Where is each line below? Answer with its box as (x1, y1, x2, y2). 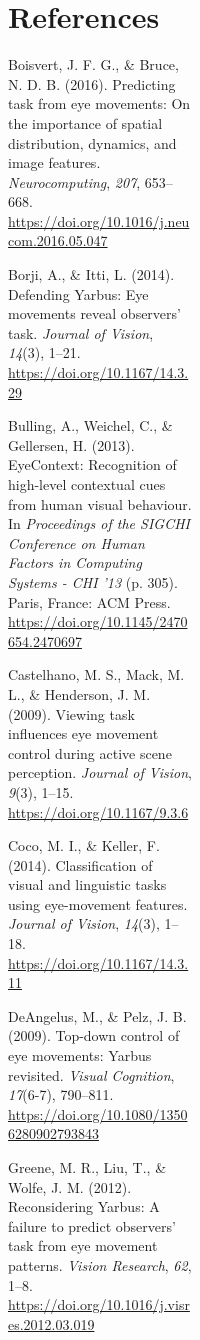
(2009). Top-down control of (8, 1025, 180, 1046)
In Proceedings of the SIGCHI (8, 513, 190, 534)
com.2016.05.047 (8, 230, 108, 251)
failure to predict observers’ (8, 1215, 176, 1236)
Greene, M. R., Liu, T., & (8, 1157, 167, 1177)
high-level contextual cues (8, 474, 166, 494)
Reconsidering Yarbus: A (8, 1196, 160, 1217)
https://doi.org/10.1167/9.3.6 (8, 801, 189, 822)
